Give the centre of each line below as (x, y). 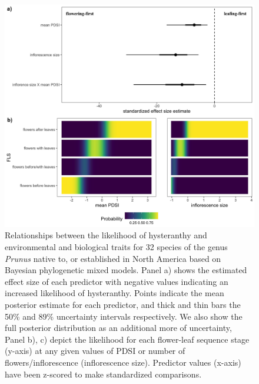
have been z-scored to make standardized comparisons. (103, 374)
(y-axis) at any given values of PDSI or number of (95, 351)
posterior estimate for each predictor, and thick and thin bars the (123, 304)
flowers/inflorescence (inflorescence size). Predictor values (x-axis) (123, 362)
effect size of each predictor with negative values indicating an (117, 281)
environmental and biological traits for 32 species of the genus (116, 246)
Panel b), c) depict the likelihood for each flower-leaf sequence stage (127, 339)
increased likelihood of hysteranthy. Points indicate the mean (114, 293)
